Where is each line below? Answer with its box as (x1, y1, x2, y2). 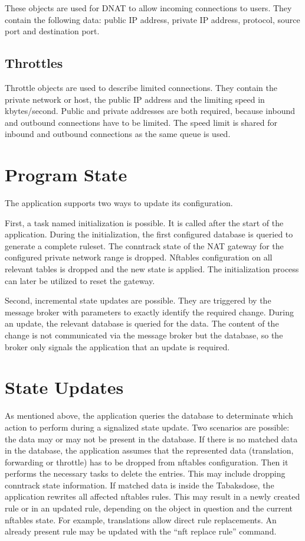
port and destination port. (5, 25, 100, 37)
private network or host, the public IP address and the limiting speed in (5, 93, 265, 105)
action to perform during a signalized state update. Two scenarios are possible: (5, 421, 290, 433)
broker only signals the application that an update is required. (5, 340, 230, 353)
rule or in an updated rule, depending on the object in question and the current (5, 502, 293, 514)
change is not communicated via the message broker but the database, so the (5, 329, 283, 341)
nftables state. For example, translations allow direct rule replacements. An (5, 513, 277, 526)
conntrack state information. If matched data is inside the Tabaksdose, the (5, 478, 274, 491)
